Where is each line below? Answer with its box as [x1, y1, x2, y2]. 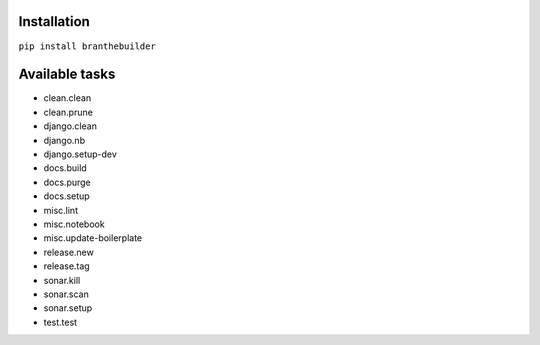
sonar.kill [43, 274, 81, 286]
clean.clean [43, 92, 92, 104]
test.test [43, 316, 78, 328]
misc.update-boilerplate [43, 232, 143, 244]
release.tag [43, 260, 90, 272]
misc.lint [43, 204, 79, 216]
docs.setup [43, 190, 90, 202]
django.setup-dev [43, 148, 117, 160]
